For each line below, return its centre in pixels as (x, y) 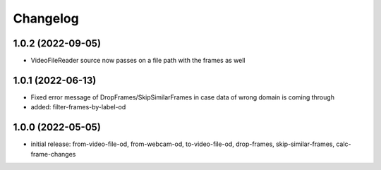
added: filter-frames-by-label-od (78, 107)
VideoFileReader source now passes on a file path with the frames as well (138, 61)
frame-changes (53, 154)
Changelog (46, 18)
